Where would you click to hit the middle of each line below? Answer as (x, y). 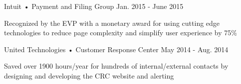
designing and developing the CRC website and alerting (89, 75)
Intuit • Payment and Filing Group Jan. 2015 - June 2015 (94, 6)
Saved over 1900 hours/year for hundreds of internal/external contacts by (116, 66)
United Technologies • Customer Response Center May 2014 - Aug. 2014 (116, 49)
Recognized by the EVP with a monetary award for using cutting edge (112, 23)
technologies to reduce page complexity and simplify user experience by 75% (120, 33)
